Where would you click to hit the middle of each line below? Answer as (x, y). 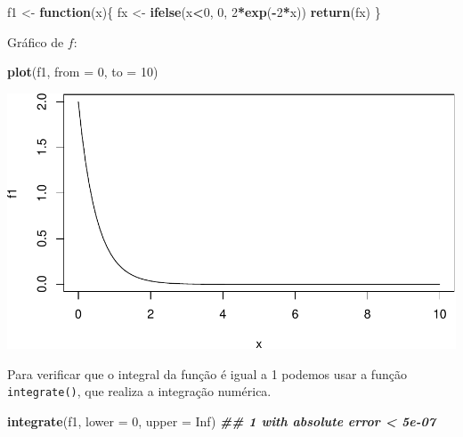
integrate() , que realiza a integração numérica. (139, 391)
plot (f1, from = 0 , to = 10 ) (83, 72)
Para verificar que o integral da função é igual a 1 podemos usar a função (207, 373)
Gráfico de (36, 41)
